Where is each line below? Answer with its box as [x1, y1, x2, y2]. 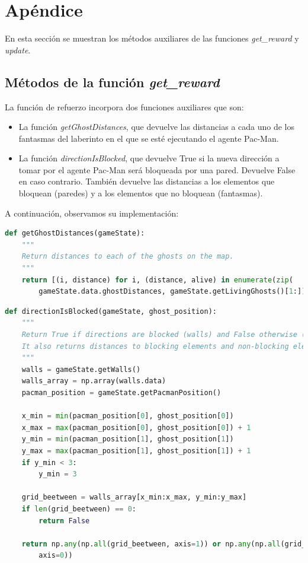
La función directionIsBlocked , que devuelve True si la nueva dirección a [18, 152, 280, 164]
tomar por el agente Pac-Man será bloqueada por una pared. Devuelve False [18, 163, 296, 176]
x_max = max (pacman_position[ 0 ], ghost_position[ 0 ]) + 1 [21, 423, 251, 432]
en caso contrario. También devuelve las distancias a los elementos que [18, 175, 275, 187]
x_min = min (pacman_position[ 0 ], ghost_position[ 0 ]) [21, 412, 234, 421]
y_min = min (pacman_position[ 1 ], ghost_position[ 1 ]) [21, 435, 234, 444]
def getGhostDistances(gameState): [5, 229, 145, 238]
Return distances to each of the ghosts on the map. [21, 252, 234, 261]
